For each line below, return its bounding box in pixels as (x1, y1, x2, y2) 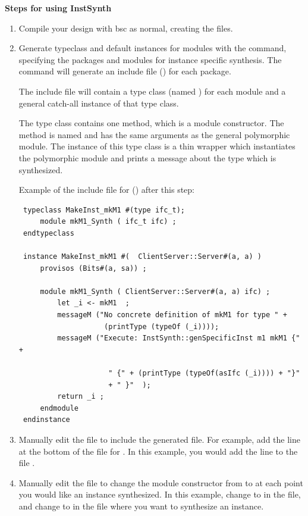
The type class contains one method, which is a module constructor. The (18, 117, 284, 129)
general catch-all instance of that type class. (18, 96, 179, 109)
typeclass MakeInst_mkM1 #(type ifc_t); (23, 205, 186, 214)
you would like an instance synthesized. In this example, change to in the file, (18, 488, 301, 501)
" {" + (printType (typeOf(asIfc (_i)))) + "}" (108, 369, 300, 378)
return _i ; (57, 392, 104, 401)
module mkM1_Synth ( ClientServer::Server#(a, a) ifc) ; (40, 287, 271, 296)
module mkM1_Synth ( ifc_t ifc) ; (40, 217, 177, 226)
